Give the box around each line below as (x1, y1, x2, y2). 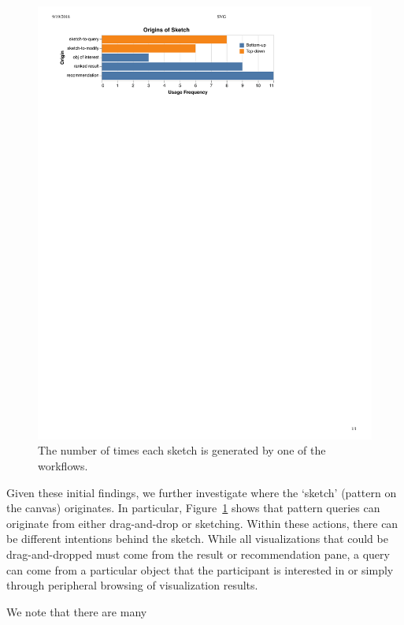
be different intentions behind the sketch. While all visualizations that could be (6, 530, 388, 547)
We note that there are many (6, 603, 147, 619)
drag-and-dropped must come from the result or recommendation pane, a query (6, 546, 390, 563)
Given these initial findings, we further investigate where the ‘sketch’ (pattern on (6, 484, 397, 500)
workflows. (38, 458, 88, 474)
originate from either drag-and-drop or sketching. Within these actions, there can (6, 515, 398, 531)
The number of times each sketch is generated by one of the (38, 442, 326, 458)
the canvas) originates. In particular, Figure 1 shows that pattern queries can (6, 500, 380, 516)
